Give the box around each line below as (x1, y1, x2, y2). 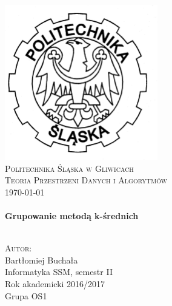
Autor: (5, 242, 32, 254)
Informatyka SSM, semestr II (5, 265, 113, 278)
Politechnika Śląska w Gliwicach (5, 161, 134, 174)
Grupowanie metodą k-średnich (5, 209, 139, 222)
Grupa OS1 (5, 289, 47, 302)
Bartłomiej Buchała (5, 253, 78, 266)
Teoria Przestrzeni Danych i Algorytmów (5, 174, 167, 186)
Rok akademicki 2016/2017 (5, 277, 105, 290)
